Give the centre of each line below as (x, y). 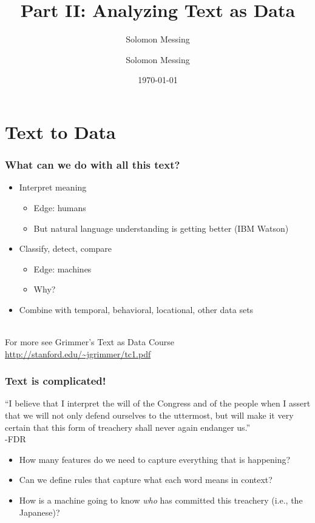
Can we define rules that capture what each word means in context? (146, 480)
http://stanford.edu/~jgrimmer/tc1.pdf (78, 353)
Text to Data (60, 131)
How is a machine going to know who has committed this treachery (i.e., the (161, 500)
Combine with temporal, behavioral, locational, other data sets (136, 309)
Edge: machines (63, 268)
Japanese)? (39, 512)
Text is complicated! (56, 381)
